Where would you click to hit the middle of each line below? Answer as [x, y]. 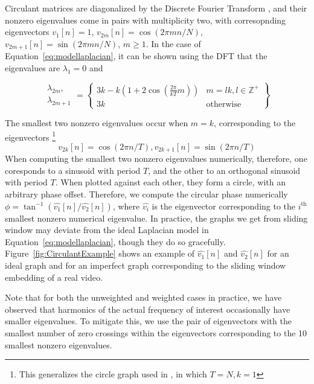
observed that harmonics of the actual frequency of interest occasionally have [148, 309]
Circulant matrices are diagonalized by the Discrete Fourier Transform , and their [156, 8]
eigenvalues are [33, 67]
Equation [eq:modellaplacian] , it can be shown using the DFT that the [136, 56]
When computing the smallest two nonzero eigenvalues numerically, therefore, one [156, 158]
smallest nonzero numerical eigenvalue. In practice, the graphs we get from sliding [156, 218]
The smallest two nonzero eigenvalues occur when [97, 122]
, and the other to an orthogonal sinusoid [224, 170]
